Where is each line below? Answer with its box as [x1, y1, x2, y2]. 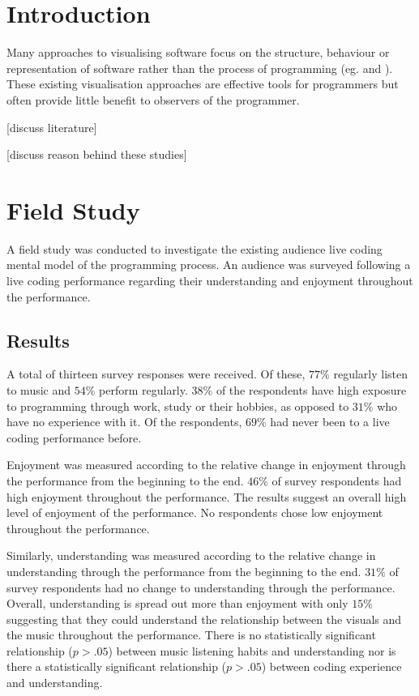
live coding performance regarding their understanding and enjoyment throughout [6, 272, 413, 288]
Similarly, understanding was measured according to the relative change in [6, 547, 376, 564]
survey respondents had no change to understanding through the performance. [6, 579, 395, 596]
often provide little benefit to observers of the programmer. [6, 91, 300, 108]
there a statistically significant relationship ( [6, 658, 227, 675]
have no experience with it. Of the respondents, [6, 413, 242, 430]
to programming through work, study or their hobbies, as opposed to [6, 397, 349, 414]
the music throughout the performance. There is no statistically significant [6, 626, 376, 643]
